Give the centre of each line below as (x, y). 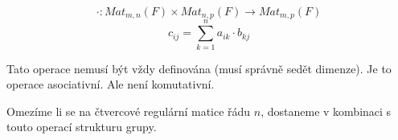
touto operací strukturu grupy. (82, 127)
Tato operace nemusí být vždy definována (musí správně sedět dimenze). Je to (199, 68)
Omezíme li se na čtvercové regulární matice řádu (129, 111)
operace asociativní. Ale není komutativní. (111, 84)
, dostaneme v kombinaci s (326, 111)
